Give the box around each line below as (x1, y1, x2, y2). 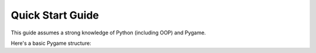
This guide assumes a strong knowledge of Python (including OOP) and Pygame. (11, 29, 206, 36)
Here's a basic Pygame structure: (11, 40, 92, 47)
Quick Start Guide (11, 9, 99, 22)
